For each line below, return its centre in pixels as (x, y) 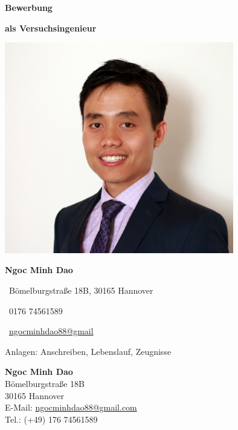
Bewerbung (29, 7)
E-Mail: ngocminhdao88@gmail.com (71, 407)
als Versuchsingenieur (51, 28)
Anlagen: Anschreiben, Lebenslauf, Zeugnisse (88, 351)
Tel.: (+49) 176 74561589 (51, 419)
